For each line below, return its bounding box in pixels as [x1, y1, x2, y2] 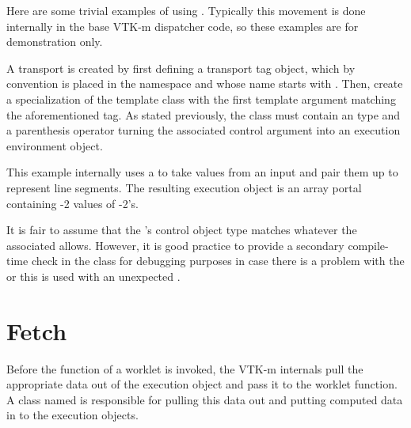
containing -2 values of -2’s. [6, 195, 139, 211]
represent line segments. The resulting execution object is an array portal [6, 179, 362, 195]
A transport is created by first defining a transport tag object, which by [6, 59, 356, 76]
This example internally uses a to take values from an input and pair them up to [6, 164, 398, 180]
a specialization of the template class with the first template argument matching [6, 90, 396, 107]
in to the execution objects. [6, 407, 139, 423]
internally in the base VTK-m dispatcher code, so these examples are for [6, 17, 359, 34]
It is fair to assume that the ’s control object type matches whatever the [6, 222, 357, 238]
